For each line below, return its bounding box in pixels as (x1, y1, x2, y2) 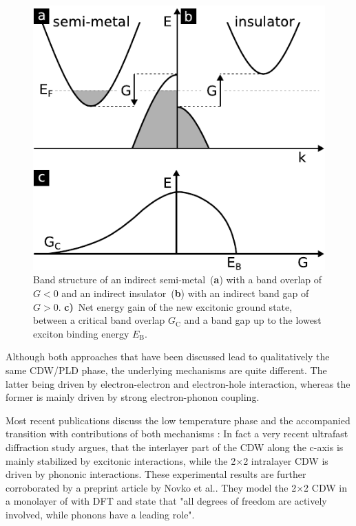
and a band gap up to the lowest (184, 313, 322, 327)
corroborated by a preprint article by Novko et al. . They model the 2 (6, 480, 297, 494)
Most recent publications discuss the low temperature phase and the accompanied (6, 413, 350, 427)
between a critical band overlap (33, 313, 165, 327)
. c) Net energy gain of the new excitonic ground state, (58, 299, 293, 314)
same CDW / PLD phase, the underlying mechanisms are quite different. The (6, 363, 327, 377)
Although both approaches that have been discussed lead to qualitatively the (6, 349, 330, 364)
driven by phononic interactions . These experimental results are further (6, 467, 306, 481)
